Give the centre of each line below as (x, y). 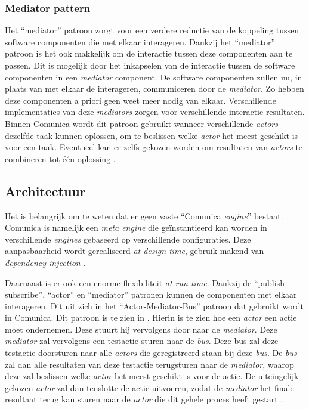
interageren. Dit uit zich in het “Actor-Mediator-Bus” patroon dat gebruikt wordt (154, 306)
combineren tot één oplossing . (60, 158)
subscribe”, (25, 294)
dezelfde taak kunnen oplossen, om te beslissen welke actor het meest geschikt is (152, 135)
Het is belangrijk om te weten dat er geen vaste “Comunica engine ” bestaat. (144, 216)
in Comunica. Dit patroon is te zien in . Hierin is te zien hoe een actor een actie (151, 317)
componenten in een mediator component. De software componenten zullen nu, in (154, 77)
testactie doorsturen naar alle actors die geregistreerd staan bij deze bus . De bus (151, 353)
